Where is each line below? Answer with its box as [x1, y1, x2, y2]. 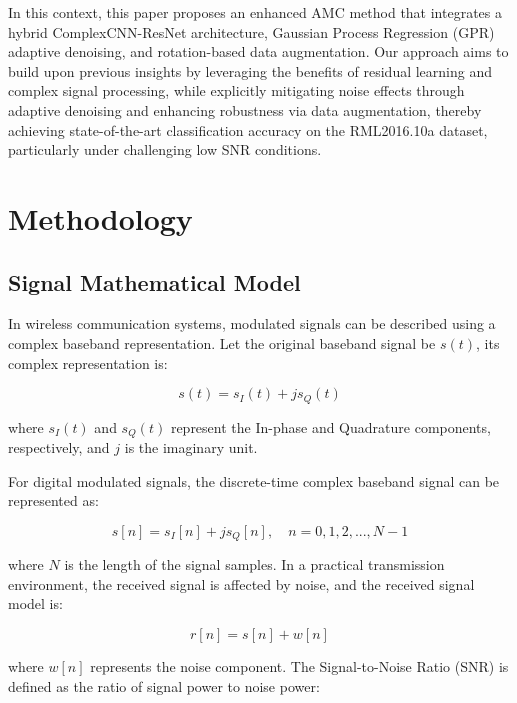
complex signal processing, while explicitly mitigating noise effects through [8, 80, 465, 101]
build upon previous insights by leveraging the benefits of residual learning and [8, 60, 493, 81]
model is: [8, 593, 63, 614]
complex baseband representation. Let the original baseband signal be [8, 332, 436, 353]
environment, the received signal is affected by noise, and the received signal [8, 573, 475, 594]
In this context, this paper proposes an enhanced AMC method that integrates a [8, 2, 503, 22]
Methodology [8, 197, 193, 238]
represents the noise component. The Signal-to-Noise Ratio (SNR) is [90, 656, 509, 677]
